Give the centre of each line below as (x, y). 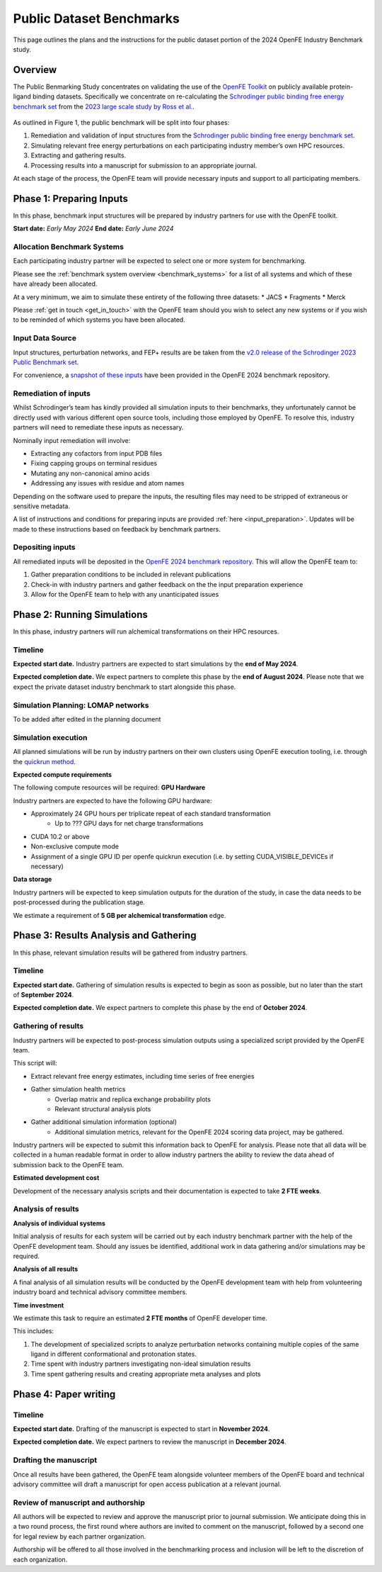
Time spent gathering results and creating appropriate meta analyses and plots (146, 1374)
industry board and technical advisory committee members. (100, 1292)
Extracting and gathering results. (79, 155)
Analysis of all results (46, 1269)
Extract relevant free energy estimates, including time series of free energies (143, 1076)
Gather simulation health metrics (78, 1089)
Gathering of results (48, 1026)
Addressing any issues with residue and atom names (108, 483)
